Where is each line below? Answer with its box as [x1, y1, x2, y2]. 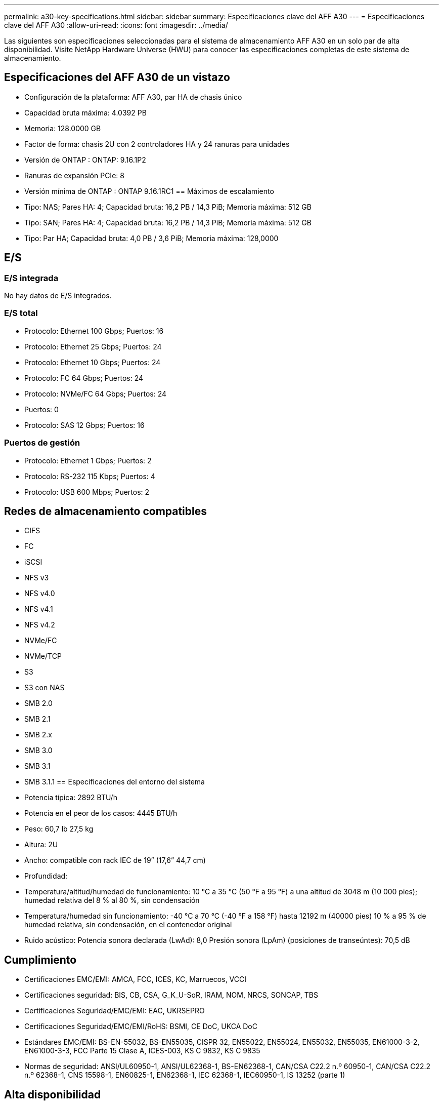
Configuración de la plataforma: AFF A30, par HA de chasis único [24, 92, 242, 101]
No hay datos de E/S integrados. [4, 291, 112, 300]
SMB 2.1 [24, 715, 51, 724]
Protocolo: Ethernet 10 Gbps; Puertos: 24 [24, 358, 161, 367]
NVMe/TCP [24, 652, 62, 661]
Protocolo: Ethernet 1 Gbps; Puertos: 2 [24, 456, 152, 465]
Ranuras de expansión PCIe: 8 [24, 171, 124, 180]
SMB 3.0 [24, 746, 53, 755]
